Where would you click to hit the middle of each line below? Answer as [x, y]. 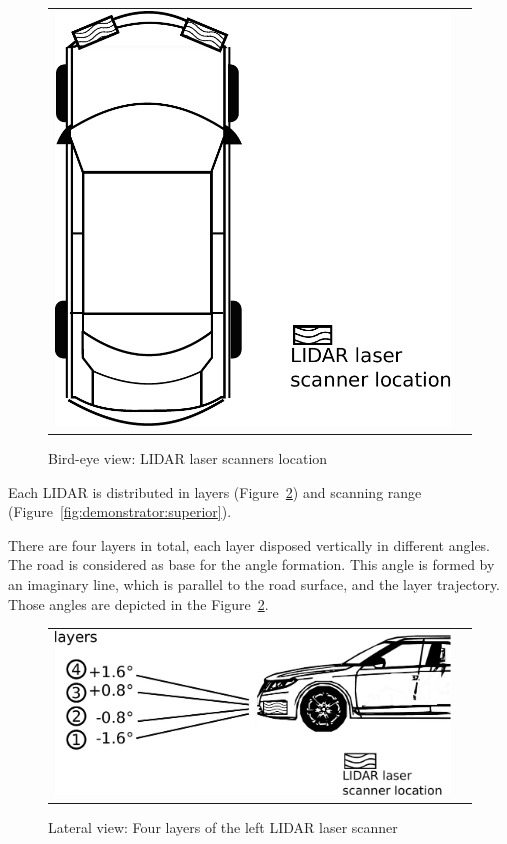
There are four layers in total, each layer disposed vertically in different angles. [249, 544]
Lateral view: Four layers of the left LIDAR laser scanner [223, 827]
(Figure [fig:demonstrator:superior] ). [120, 511]
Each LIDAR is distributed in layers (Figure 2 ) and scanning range [215, 491]
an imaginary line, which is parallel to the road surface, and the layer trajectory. [254, 584]
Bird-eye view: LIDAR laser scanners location [188, 458]
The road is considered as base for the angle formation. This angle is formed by [251, 564]
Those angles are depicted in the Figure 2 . [138, 603]
